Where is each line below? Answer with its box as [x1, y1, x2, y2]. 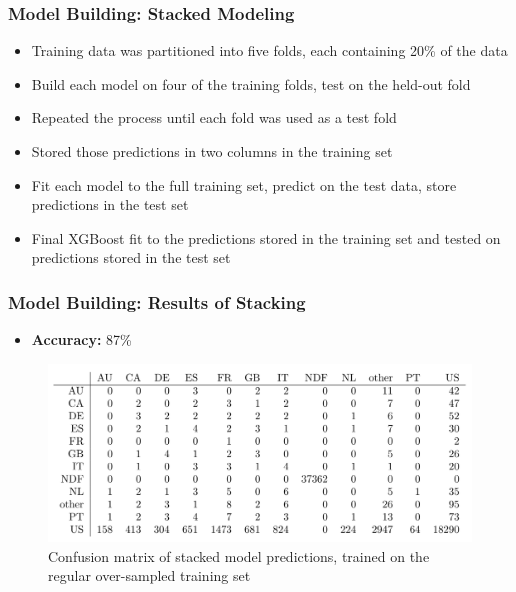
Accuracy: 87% [31, 329, 132, 350]
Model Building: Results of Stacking [8, 289, 306, 314]
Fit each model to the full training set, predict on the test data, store [31, 174, 457, 195]
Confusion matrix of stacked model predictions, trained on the [48, 545, 430, 566]
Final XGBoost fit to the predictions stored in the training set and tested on [31, 227, 501, 248]
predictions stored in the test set [31, 247, 231, 268]
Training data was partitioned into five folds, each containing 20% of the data [31, 40, 508, 61]
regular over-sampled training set [48, 565, 251, 586]
